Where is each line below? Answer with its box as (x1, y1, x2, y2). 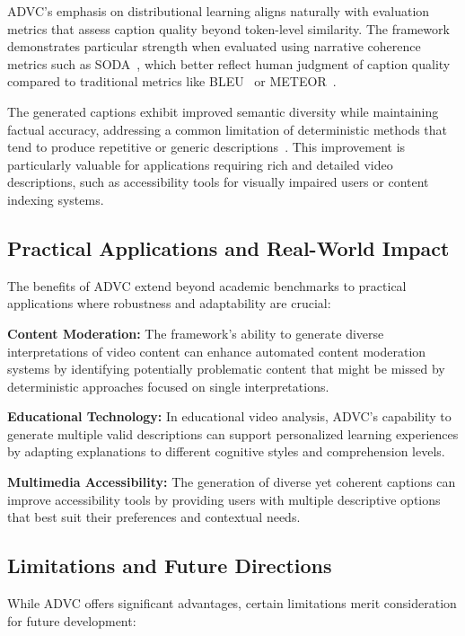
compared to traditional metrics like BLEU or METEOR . (7, 72, 337, 91)
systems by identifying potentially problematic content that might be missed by (7, 359, 445, 378)
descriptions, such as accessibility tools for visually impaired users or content (7, 172, 429, 191)
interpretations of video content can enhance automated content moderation (7, 341, 426, 360)
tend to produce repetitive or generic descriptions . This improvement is (7, 137, 406, 156)
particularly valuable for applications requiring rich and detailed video (7, 155, 393, 173)
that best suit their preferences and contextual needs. (7, 508, 301, 526)
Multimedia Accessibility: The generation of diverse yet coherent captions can (7, 473, 456, 491)
